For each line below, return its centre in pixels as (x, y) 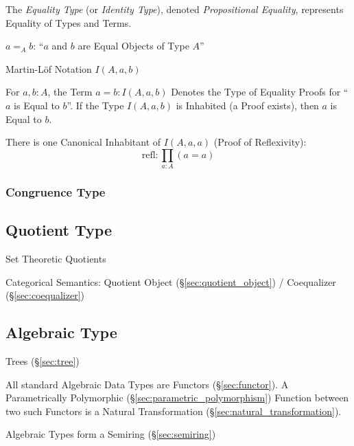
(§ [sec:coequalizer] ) (45, 295)
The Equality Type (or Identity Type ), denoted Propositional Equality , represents (175, 9)
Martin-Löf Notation (49, 68)
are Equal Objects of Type (133, 46)
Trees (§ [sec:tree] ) (43, 361)
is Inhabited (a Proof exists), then (247, 105)
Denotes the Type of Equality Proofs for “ (260, 92)
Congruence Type (56, 192)
